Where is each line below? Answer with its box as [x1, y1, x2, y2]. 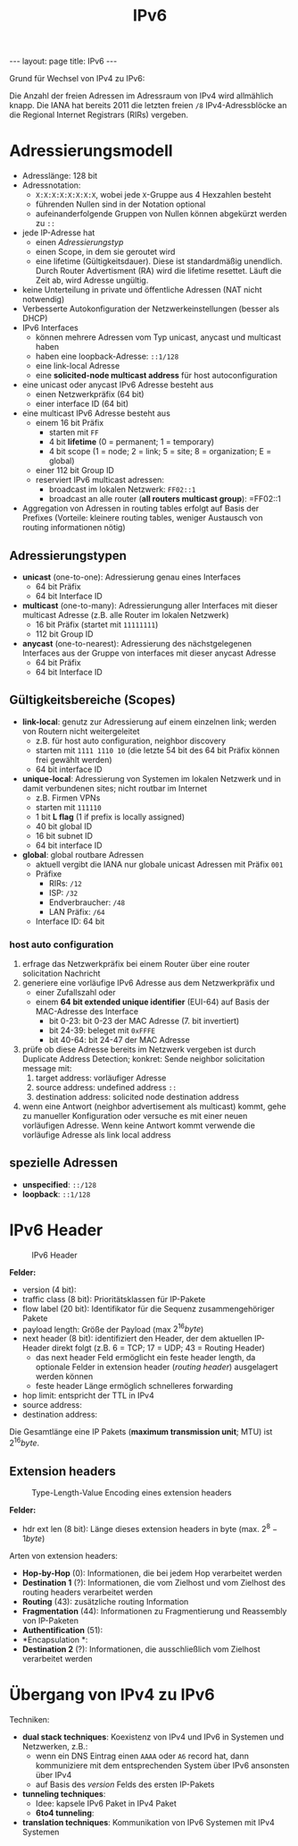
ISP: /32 [48, 887, 79, 898]
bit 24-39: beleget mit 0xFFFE [48, 1025, 156, 1036]
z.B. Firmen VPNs [35, 792, 101, 803]
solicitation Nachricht [21, 968, 101, 979]
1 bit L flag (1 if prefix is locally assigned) [35, 811, 186, 822]
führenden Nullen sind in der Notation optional [35, 199, 206, 210]
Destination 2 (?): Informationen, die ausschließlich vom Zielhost [21, 1643, 261, 1655]
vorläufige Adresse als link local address [21, 1130, 171, 1140]
